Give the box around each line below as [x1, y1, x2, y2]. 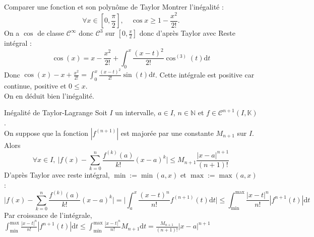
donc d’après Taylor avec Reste [139, 28, 235, 38]
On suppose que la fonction [4, 127, 89, 138]
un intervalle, [115, 107, 156, 118]
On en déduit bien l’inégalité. [4, 90, 94, 101]
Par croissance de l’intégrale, [4, 209, 92, 220]
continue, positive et [4, 81, 67, 91]
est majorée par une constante [120, 127, 214, 138]
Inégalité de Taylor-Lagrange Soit [4, 107, 107, 118]
